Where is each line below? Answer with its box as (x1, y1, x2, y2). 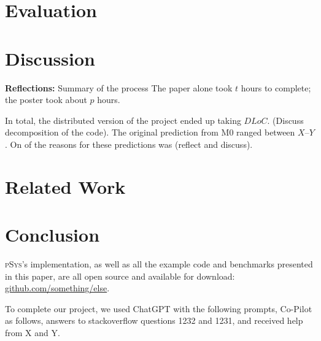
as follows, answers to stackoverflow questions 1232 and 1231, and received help (5, 314, 303, 327)
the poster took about (5, 93, 87, 106)
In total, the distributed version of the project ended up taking (5, 113, 241, 126)
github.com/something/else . (5, 282, 110, 294)
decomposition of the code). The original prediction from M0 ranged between (5, 126, 295, 139)
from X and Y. (5, 326, 60, 339)
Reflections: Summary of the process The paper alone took (5, 81, 233, 94)
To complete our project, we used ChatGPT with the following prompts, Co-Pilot (5, 302, 312, 315)
